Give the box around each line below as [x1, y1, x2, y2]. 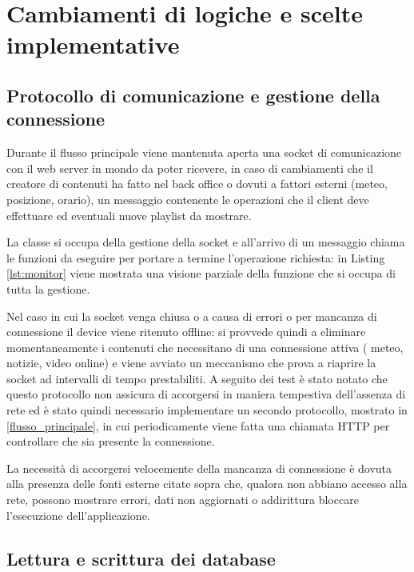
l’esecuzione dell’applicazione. [6, 506, 150, 523]
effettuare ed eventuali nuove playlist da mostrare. [6, 206, 252, 223]
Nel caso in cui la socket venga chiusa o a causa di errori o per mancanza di [6, 307, 377, 324]
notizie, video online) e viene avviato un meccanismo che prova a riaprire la [6, 354, 376, 371]
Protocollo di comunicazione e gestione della [6, 82, 380, 107]
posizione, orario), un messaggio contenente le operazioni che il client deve [6, 190, 369, 207]
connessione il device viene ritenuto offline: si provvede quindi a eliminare [6, 323, 366, 340]
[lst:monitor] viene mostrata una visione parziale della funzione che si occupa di [6, 265, 396, 282]
